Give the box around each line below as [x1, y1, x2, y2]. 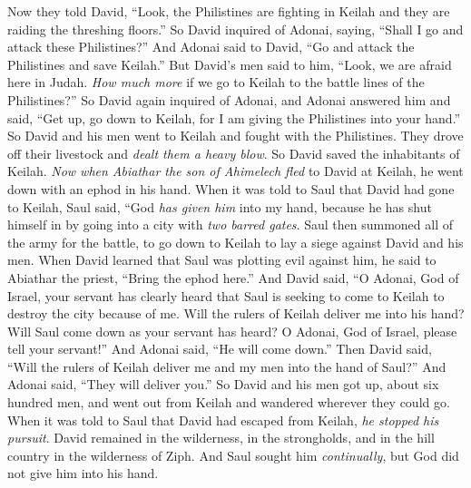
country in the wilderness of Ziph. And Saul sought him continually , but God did [7, 445, 459, 464]
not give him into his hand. [7, 464, 159, 483]
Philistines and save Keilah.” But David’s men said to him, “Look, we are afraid [7, 54, 452, 73]
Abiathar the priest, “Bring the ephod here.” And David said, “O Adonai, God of [7, 268, 459, 287]
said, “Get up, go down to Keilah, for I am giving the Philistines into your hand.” [7, 108, 461, 127]
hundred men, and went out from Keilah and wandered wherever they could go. [7, 393, 450, 412]
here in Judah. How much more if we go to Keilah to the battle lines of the [7, 73, 425, 92]
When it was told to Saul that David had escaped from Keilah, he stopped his [7, 410, 439, 429]
